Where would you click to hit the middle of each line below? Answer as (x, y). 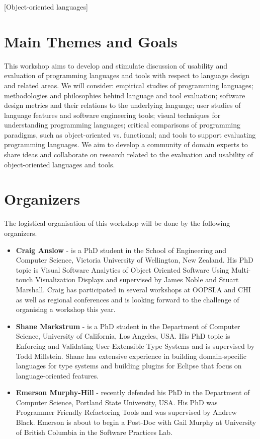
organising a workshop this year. (66, 309)
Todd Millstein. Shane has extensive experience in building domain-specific (131, 356)
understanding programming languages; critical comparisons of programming (122, 125)
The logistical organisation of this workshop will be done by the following (117, 223)
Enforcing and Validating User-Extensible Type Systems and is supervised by (135, 346)
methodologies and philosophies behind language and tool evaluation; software (125, 95)
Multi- (241, 269)
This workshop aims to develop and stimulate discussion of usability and (116, 65)
